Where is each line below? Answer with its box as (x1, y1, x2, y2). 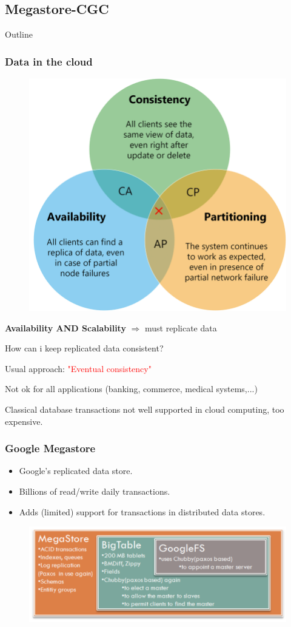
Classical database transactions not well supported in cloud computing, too (5, 403, 284, 416)
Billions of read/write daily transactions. (19, 485, 170, 498)
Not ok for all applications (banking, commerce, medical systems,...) (5, 382, 258, 395)
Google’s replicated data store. (19, 464, 133, 477)
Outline (5, 28, 33, 41)
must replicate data (144, 321, 217, 334)
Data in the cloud (5, 53, 93, 69)
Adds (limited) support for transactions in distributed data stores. (19, 505, 266, 518)
